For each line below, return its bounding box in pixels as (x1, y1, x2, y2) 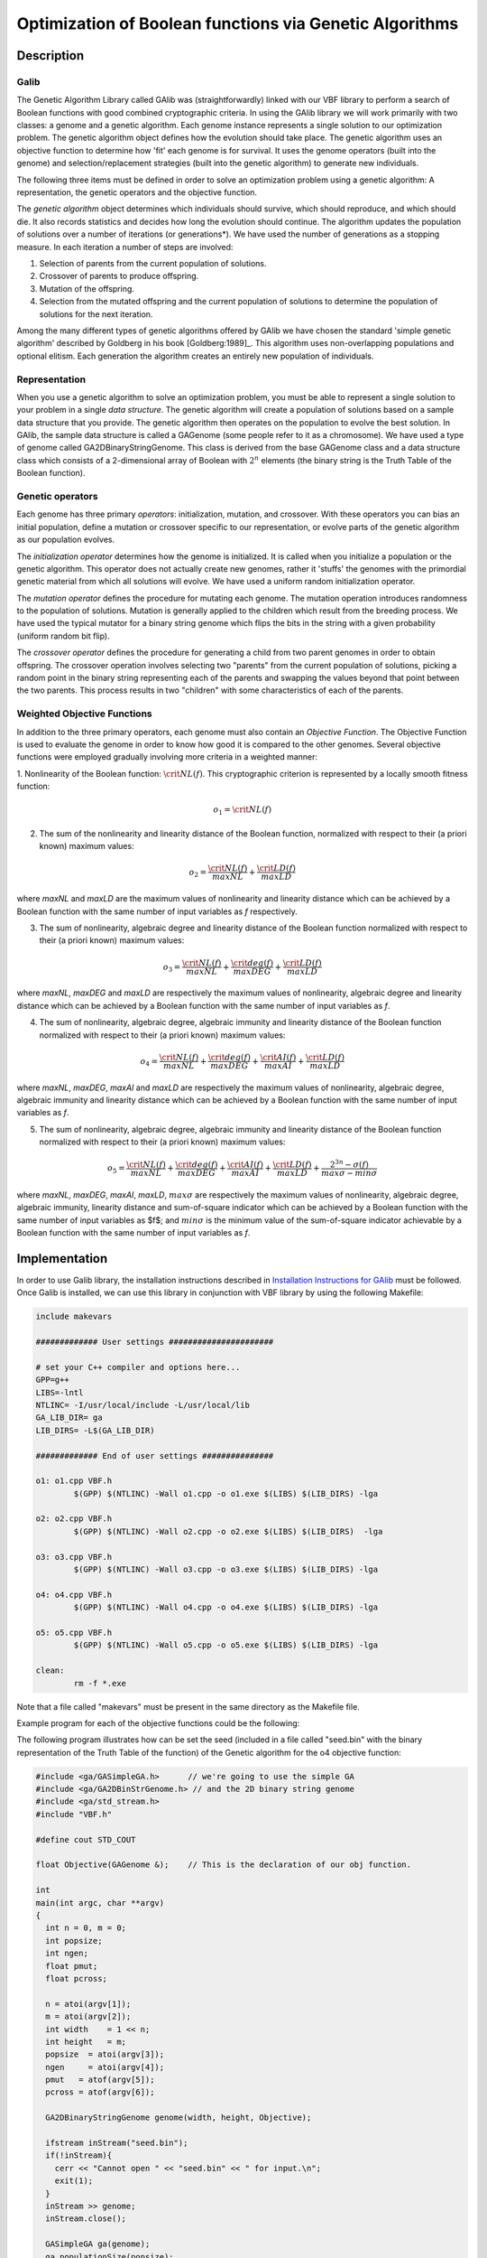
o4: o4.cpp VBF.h (35, 1590, 113, 1600)
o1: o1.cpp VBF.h (35, 1476, 113, 1486)
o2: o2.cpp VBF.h (35, 1514, 113, 1524)
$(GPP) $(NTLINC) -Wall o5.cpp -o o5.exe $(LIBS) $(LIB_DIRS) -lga (73, 1640, 379, 1650)
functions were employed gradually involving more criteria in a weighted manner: (16, 751, 318, 762)
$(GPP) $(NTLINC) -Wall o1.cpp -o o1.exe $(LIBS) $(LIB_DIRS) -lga (73, 1488, 379, 1498)
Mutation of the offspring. (39, 283, 135, 294)
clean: (35, 1666, 65, 1675)
